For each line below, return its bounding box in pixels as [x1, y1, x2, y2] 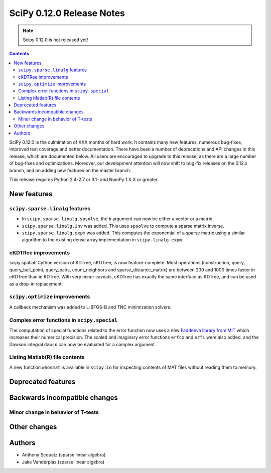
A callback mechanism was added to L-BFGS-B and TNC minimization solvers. [9, 304, 172, 310]
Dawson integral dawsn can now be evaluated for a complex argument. [9, 341, 157, 347]
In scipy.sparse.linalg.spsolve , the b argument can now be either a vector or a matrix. [22, 216, 214, 222]
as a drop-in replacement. [9, 281, 63, 287]
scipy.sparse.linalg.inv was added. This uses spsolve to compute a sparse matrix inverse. [22, 223, 224, 229]
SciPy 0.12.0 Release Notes [9, 8, 125, 19]
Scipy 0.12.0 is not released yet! [23, 37, 88, 43]
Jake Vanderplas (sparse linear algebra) [22, 459, 105, 465]
